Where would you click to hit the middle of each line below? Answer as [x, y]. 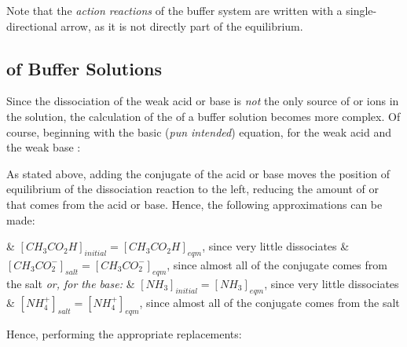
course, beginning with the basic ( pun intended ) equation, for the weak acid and [199, 131]
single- [361, 10]
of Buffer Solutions [84, 68]
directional [32, 26]
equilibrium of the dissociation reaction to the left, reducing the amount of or [193, 189]
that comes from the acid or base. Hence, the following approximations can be [194, 204]
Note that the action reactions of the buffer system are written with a [174, 10]
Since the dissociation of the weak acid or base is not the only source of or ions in [203, 101]
